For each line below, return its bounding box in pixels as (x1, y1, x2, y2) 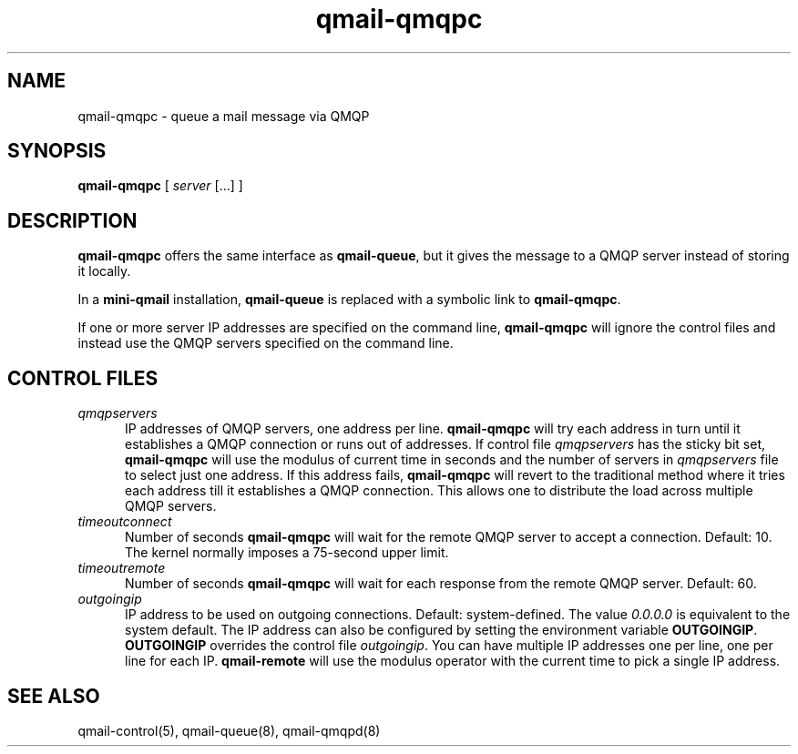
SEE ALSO (7, 684, 100, 708)
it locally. (77, 263, 131, 280)
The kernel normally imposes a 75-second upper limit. (125, 545, 449, 561)
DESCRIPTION (7, 209, 138, 232)
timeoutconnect (77, 514, 172, 530)
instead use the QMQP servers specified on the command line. (77, 335, 454, 352)
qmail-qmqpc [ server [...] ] (77, 178, 243, 194)
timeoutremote (77, 560, 166, 576)
